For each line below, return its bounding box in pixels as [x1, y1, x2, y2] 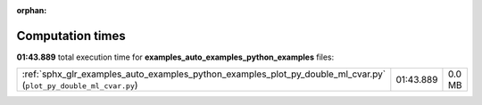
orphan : [16, 5, 47, 15]
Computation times [16, 28, 126, 44]
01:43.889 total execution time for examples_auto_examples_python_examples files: [16, 52, 335, 62]
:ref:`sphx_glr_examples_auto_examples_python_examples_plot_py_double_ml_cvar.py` [21, 68, 386, 80]
